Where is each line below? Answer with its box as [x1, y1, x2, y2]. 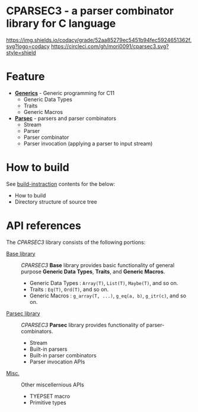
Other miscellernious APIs [21, 381, 84, 388]
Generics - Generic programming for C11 [14, 89, 114, 96]
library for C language [6, 17, 116, 30]
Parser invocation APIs [29, 358, 85, 365]
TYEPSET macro [29, 392, 70, 400]
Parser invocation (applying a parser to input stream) [23, 140, 153, 147]
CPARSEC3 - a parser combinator [6, 4, 174, 18]
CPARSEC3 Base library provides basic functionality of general [21, 261, 175, 268]
